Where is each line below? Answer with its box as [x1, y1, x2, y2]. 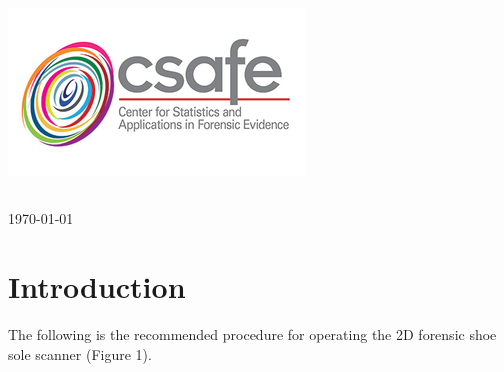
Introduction [8, 266, 186, 307]
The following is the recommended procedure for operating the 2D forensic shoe [8, 324, 497, 345]
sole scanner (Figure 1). [8, 343, 152, 364]
